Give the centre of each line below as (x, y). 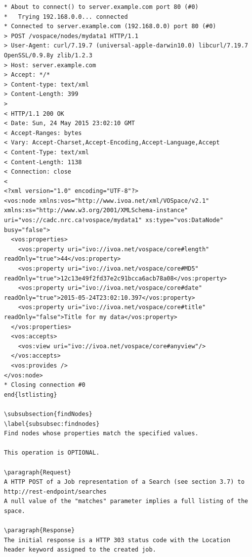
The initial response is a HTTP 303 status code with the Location (117, 540)
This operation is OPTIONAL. (52, 453)
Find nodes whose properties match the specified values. (101, 434)
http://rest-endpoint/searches (55, 491)
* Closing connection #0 (45, 385)
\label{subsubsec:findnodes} (52, 424)
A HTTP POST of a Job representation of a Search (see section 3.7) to (124, 482)
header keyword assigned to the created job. (80, 550)
